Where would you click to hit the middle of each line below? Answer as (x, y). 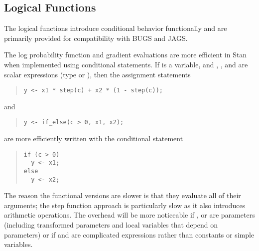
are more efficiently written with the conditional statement (94, 138)
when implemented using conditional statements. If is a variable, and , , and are (126, 64)
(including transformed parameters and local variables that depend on (111, 225)
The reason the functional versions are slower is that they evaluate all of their (123, 195)
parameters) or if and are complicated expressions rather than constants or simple (129, 234)
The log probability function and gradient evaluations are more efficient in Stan (126, 55)
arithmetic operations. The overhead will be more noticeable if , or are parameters (129, 215)
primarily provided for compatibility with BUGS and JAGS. (96, 38)
